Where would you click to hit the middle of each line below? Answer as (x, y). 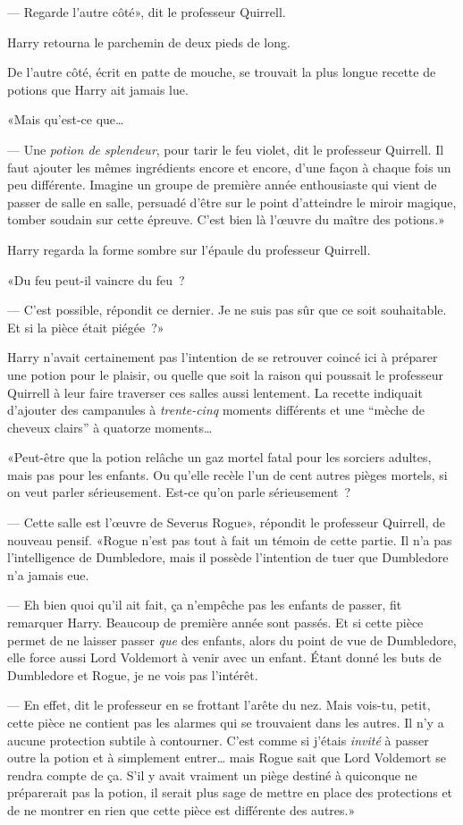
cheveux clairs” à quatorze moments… (110, 427)
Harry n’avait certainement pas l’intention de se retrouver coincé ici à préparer (223, 357)
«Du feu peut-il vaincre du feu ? (96, 279)
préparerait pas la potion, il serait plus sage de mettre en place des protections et (230, 792)
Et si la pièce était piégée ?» (86, 327)
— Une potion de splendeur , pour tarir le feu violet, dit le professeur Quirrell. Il (226, 149)
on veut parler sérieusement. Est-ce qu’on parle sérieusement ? (179, 492)
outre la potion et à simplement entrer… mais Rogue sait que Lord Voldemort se (227, 758)
